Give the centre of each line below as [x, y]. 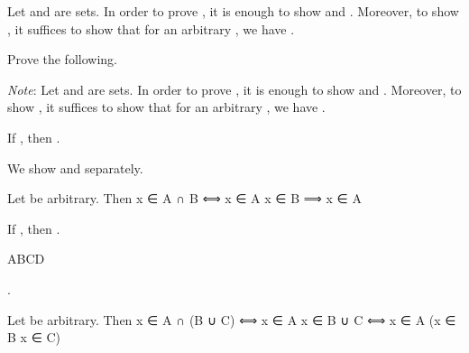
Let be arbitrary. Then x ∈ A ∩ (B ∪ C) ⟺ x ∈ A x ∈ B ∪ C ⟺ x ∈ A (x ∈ [232, 319]
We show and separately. [75, 167]
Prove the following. [62, 59]
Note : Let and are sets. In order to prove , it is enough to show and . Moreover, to [234, 89]
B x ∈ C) [34, 337]
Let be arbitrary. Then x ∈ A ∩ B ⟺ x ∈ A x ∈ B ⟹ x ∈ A [184, 198]
